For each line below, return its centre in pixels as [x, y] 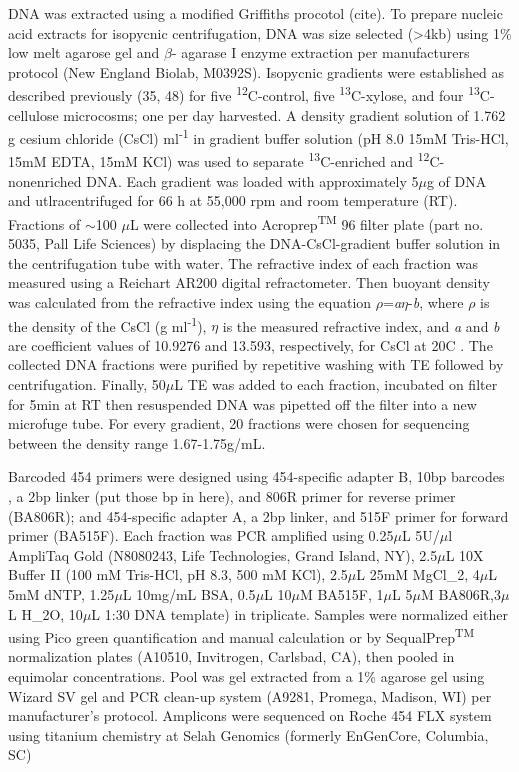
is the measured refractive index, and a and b [361, 325]
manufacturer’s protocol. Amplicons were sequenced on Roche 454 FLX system [250, 715]
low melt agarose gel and [84, 52]
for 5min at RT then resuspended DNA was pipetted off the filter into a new [242, 403]
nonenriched [45, 180]
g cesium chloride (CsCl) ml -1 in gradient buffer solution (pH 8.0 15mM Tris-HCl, [258, 136]
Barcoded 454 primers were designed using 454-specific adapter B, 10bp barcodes [256, 476]
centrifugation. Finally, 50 [87, 383]
